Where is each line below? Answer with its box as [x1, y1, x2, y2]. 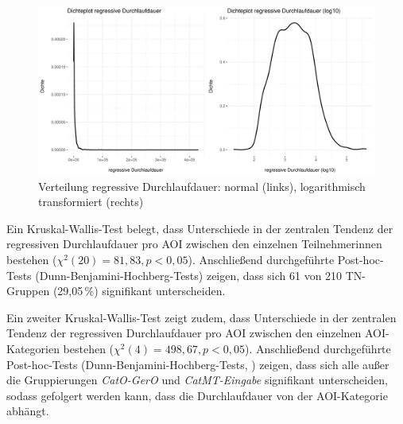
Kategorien [6, 340, 60, 356]
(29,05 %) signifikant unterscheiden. [52, 282, 226, 299]
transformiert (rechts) [38, 193, 144, 210]
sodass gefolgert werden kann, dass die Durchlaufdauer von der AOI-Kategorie [6, 387, 388, 403]
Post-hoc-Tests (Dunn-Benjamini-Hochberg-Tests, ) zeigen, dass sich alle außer [6, 356, 389, 372]
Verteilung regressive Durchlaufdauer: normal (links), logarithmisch [38, 177, 366, 194]
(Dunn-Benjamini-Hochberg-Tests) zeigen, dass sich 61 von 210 [35, 266, 343, 283]
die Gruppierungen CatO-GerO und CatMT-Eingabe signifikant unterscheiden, [6, 371, 388, 388]
